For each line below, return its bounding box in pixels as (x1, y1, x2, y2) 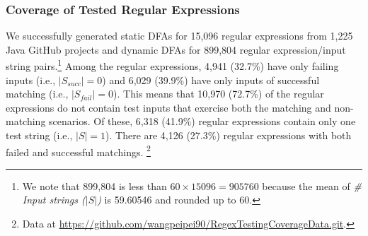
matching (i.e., (6, 86, 69, 101)
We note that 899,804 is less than (22, 178, 167, 193)
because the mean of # (262, 178, 362, 193)
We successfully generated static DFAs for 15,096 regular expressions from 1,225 (6, 28, 353, 43)
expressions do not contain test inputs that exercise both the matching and (6, 100, 331, 114)
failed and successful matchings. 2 (6, 142, 151, 159)
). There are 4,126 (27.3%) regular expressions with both (105, 128, 352, 143)
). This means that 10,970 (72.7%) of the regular (113, 86, 324, 101)
